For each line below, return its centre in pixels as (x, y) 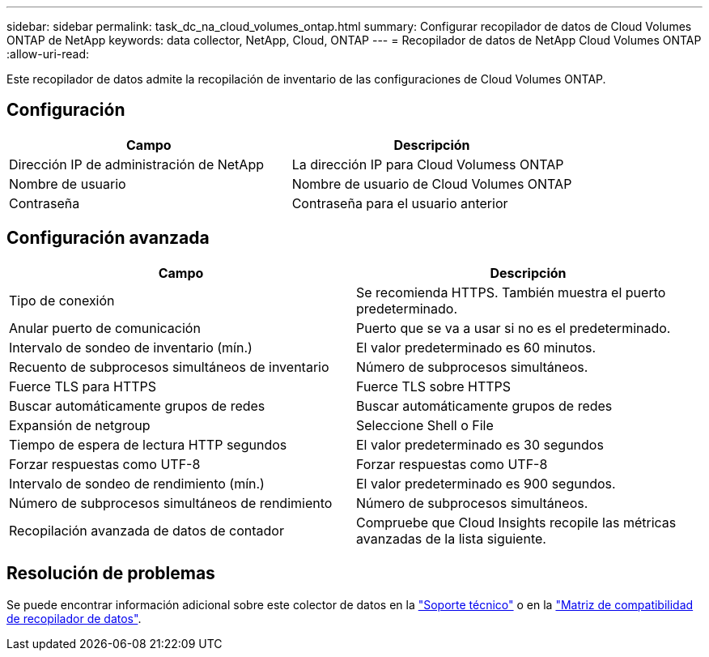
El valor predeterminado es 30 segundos (480, 444)
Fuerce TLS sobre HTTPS (434, 386)
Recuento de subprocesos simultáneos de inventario (169, 367)
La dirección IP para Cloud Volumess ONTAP (428, 164)
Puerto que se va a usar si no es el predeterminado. (514, 328)
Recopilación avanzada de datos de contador (146, 530)
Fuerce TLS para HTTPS (83, 386)
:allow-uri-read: (48, 54)
